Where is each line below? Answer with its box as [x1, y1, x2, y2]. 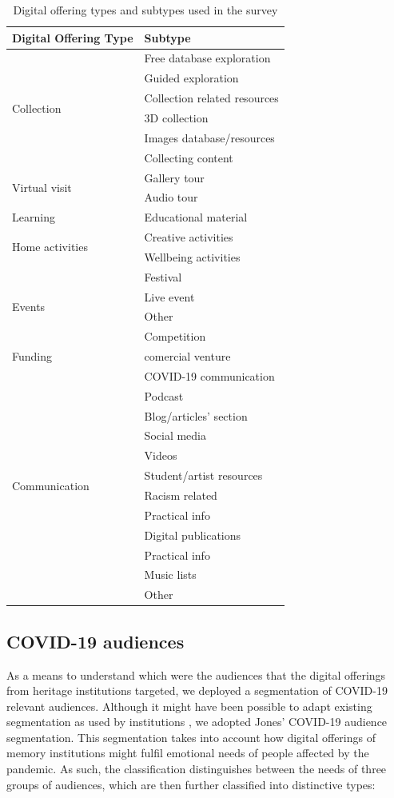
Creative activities [144, 229, 233, 245]
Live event [144, 288, 195, 305]
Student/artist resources [144, 467, 263, 484]
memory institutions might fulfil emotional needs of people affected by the [6, 744, 369, 761]
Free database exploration [144, 50, 271, 66]
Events [12, 297, 46, 314]
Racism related [144, 487, 217, 503]
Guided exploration [144, 70, 239, 86]
